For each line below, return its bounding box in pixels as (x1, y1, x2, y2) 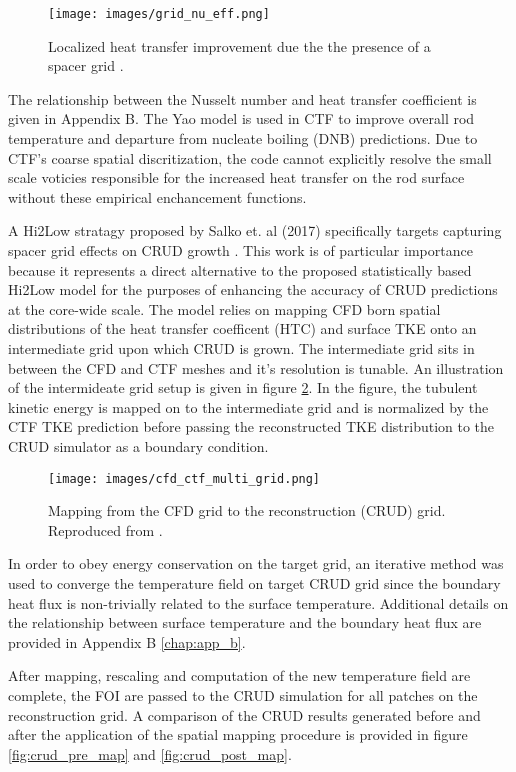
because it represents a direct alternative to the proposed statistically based (8, 259, 472, 280)
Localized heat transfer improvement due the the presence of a (48, 35, 431, 56)
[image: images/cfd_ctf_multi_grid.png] (48, 471, 321, 486)
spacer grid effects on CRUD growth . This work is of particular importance (8, 240, 473, 260)
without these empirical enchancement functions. (8, 186, 307, 207)
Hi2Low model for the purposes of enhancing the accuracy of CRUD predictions (8, 279, 498, 300)
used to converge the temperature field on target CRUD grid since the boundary (8, 572, 501, 593)
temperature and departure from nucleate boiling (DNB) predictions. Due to (8, 128, 478, 149)
